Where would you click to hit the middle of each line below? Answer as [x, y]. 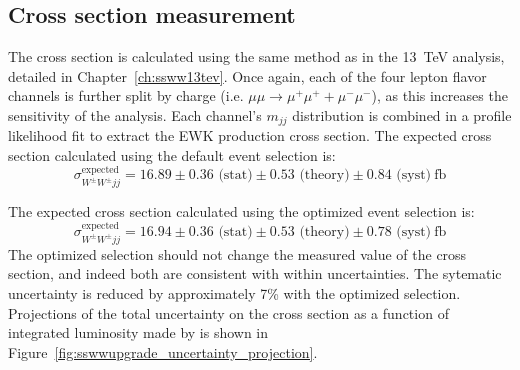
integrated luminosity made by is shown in [138, 332]
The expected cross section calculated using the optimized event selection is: [241, 211]
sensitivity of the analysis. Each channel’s [135, 114]
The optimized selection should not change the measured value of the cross [237, 253]
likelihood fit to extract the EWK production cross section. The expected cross [250, 135]
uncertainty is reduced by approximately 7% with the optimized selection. [234, 293]
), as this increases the [439, 95]
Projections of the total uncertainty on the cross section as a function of [228, 312]
